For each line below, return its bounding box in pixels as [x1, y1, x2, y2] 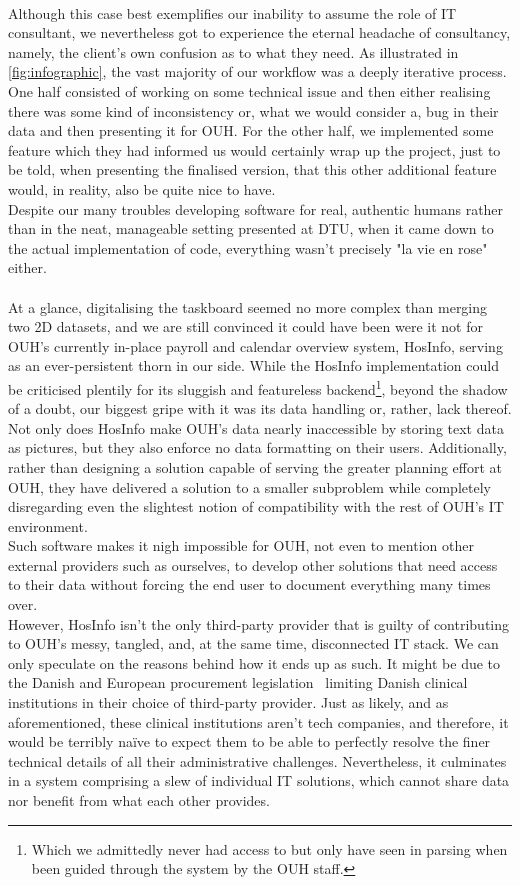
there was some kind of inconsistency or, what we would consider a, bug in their [8, 100, 499, 121]
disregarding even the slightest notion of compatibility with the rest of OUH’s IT [8, 496, 504, 517]
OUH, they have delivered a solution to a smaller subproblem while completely [8, 476, 491, 497]
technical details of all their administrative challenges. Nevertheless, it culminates [8, 750, 507, 771]
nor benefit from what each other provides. [8, 790, 270, 810]
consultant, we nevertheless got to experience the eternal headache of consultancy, [8, 22, 511, 43]
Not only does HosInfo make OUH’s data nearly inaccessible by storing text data [8, 417, 504, 438]
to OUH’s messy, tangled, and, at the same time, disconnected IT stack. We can [8, 633, 499, 654]
